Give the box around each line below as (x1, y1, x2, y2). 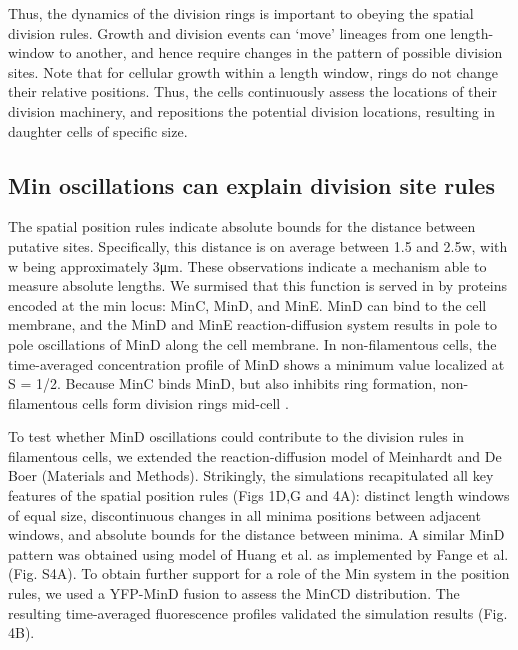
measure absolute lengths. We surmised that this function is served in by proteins (8, 275, 508, 296)
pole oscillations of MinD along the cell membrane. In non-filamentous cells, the (8, 333, 497, 354)
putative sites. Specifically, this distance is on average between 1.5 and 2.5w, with (8, 235, 508, 256)
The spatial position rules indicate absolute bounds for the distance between (8, 216, 476, 237)
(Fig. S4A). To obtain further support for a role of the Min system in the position (8, 563, 510, 584)
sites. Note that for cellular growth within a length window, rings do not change (8, 61, 499, 82)
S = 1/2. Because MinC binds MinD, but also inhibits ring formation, (8, 373, 437, 394)
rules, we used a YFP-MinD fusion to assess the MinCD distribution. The (8, 583, 460, 604)
